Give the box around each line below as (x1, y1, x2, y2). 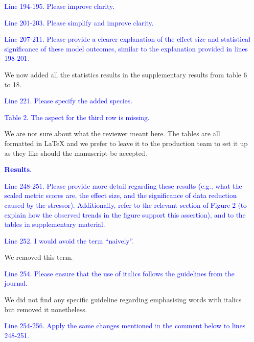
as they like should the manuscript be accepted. (4, 147, 147, 158)
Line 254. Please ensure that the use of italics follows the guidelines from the (4, 268, 234, 278)
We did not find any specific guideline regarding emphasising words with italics (4, 294, 242, 305)
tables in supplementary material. (4, 219, 105, 229)
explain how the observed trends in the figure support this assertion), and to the (4, 209, 246, 220)
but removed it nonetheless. (4, 304, 87, 314)
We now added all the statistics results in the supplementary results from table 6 (4, 69, 247, 79)
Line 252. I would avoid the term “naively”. (4, 235, 134, 245)
